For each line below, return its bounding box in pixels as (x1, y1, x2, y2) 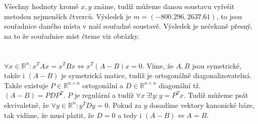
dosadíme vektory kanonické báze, (149, 99, 254, 110)
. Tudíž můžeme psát (183, 90, 248, 100)
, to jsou (216, 11, 242, 21)
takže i (4, 70, 25, 81)
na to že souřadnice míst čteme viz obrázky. (4, 30, 139, 41)
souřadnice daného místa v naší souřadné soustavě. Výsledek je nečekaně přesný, (4, 21, 252, 31)
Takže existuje (4, 80, 48, 90)
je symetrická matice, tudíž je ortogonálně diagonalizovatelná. (61, 70, 252, 81)
